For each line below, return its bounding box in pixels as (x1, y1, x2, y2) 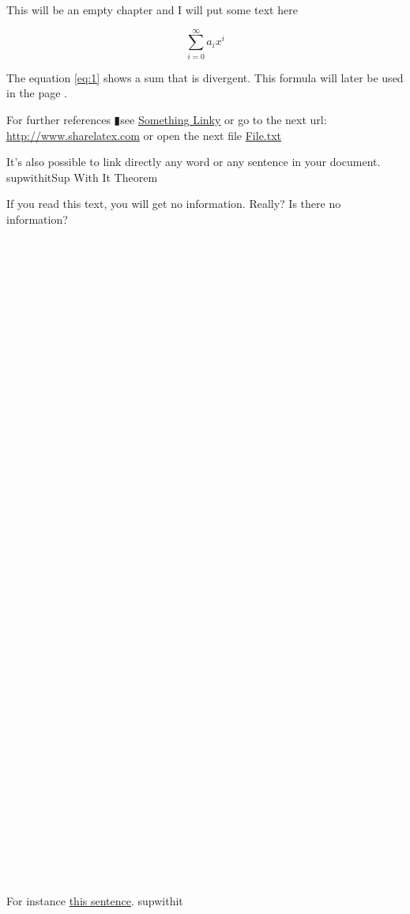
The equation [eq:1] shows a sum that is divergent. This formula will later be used (6, 69, 404, 85)
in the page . (6, 85, 67, 101)
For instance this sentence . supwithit (6, 893, 183, 908)
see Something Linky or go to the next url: (120, 111, 327, 127)
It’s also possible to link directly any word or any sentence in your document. (6, 153, 381, 170)
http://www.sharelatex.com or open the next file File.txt (6, 127, 282, 143)
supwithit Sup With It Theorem (6, 168, 158, 185)
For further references (6, 111, 111, 127)
